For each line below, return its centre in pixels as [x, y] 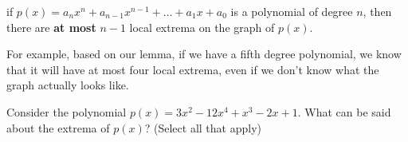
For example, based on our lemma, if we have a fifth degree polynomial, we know [204, 54]
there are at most [51, 27]
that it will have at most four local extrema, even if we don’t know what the [193, 69]
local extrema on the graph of [202, 27]
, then [377, 11]
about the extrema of [58, 127]
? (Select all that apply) [203, 127]
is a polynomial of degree [292, 11]
